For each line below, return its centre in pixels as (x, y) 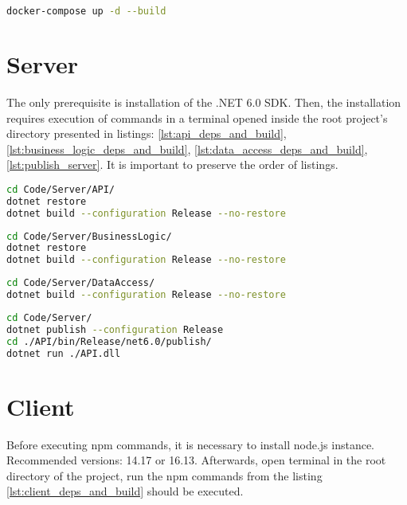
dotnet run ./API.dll (64, 353)
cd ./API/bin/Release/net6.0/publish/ (109, 341)
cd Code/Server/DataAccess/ (81, 283)
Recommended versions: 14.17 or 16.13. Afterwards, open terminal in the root (196, 460)
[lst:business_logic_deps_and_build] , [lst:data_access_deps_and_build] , (187, 149)
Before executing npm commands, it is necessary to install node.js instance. (190, 444)
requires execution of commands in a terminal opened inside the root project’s (197, 117)
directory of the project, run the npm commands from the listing (164, 475)
